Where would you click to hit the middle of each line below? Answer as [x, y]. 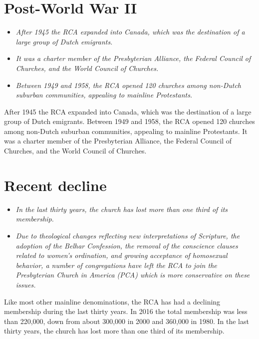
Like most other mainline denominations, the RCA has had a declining [112, 301]
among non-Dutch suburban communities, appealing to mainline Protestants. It [126, 131]
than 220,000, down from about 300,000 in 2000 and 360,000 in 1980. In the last [127, 321]
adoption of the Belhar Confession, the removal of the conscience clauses [127, 245]
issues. [26, 284]
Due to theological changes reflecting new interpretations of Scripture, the [128, 235]
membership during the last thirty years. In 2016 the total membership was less [126, 311]
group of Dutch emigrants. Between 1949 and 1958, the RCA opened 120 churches [129, 121]
